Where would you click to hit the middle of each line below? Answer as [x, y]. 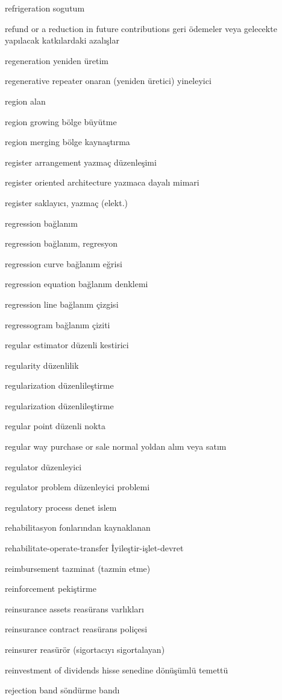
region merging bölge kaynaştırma [67, 142]
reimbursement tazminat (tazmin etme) [78, 568]
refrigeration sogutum [45, 8]
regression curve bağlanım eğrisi [64, 263]
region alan [25, 101]
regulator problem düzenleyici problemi [77, 487]
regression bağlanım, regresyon [61, 243]
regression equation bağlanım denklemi [77, 284]
